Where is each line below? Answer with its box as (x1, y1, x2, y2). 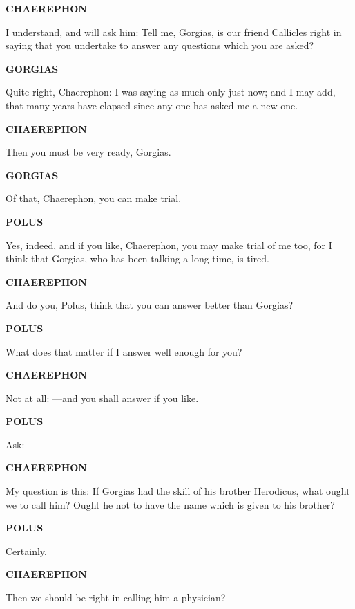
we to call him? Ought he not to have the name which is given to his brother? (6, 497, 335, 511)
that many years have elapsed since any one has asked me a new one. (6, 98, 298, 112)
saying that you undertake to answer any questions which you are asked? (6, 38, 314, 53)
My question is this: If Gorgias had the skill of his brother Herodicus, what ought (6, 484, 350, 498)
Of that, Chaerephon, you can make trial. (6, 191, 182, 206)
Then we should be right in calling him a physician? (6, 590, 226, 605)
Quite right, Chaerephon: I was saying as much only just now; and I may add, (6, 84, 336, 99)
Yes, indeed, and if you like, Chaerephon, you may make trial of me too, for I (6, 237, 332, 252)
